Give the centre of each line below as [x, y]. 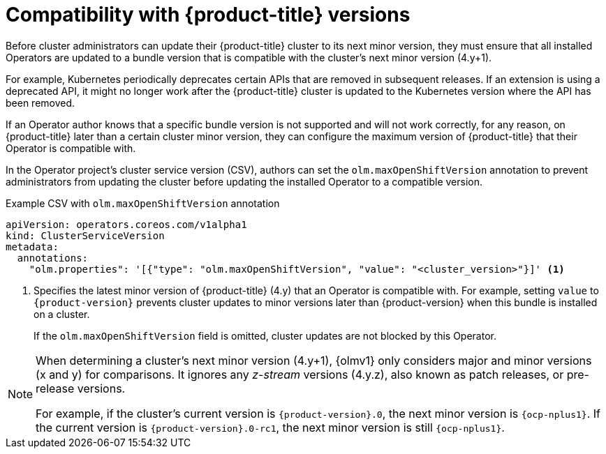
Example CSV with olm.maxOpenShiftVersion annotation [143, 203]
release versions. [81, 388]
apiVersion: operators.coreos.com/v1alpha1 [126, 224]
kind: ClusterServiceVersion [85, 235]
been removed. [40, 103]
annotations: [53, 258]
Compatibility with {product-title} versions [208, 15]
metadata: [32, 247]
